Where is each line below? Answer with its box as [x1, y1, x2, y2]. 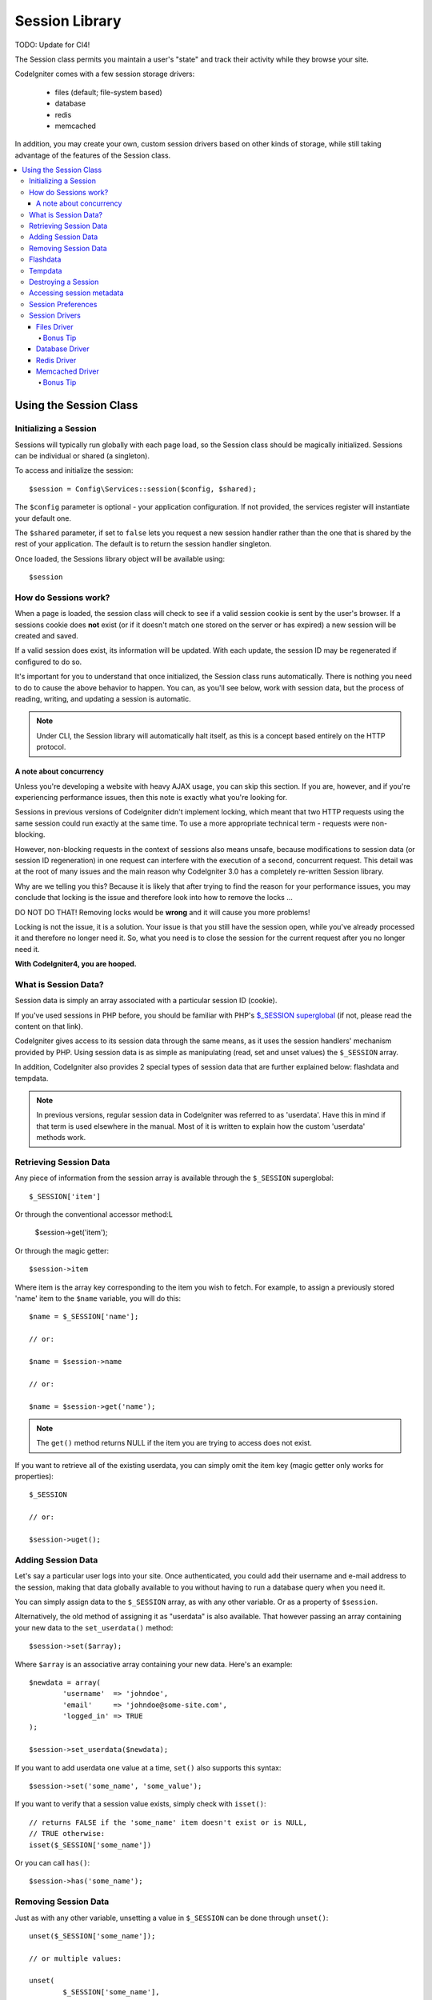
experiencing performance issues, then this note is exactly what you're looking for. [14, 792, 288, 802]
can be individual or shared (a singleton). [14, 451, 150, 461]
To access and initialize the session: [14, 466, 134, 475]
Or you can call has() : [14, 1858, 90, 1867]
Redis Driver [36, 355, 77, 365]
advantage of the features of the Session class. [14, 150, 171, 160]
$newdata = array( [29, 1678, 102, 1687]
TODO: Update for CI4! [14, 40, 90, 50]
